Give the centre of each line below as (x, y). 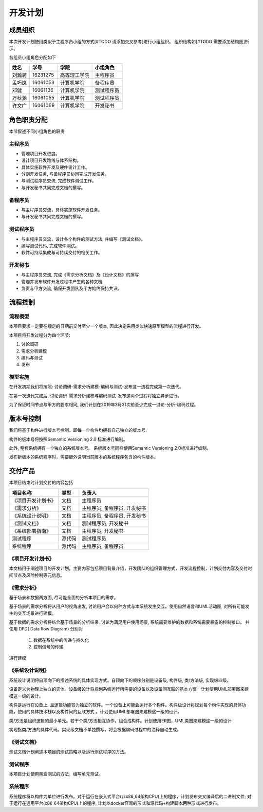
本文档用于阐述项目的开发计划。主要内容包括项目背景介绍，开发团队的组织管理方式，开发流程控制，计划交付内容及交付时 (131, 568)
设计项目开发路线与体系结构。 (51, 160)
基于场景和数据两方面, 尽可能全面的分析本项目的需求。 (64, 597)
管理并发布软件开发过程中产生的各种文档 (62, 281)
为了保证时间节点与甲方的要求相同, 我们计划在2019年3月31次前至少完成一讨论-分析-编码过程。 (104, 405)
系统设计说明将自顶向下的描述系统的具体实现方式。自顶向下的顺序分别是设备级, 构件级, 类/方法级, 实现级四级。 (120, 680)
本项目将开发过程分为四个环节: (40, 335)
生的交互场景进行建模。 (32, 613)
